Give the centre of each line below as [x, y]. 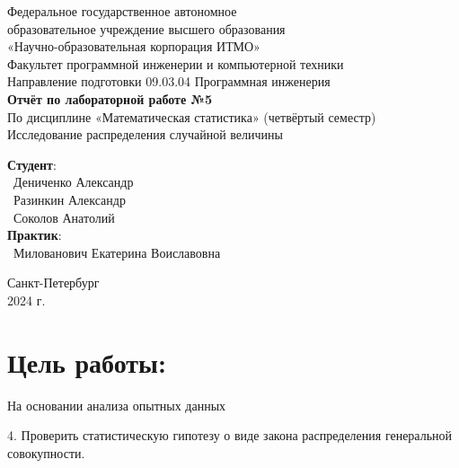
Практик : [35, 235]
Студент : [32, 164]
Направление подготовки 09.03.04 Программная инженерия [169, 81]
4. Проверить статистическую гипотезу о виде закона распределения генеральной [230, 435]
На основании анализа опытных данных [117, 405]
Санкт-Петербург [53, 283]
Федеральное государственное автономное [122, 11]
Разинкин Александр [69, 199]
